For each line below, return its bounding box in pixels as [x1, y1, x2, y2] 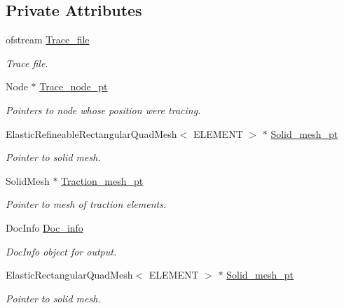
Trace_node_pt [39, 79, 108, 94]
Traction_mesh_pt [61, 173, 144, 188]
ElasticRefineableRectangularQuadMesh [6, 126, 177, 141]
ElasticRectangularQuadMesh [6, 267, 133, 282]
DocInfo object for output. [6, 244, 117, 258]
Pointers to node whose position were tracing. [6, 102, 201, 117]
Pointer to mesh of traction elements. [6, 197, 167, 211]
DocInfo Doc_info [6, 220, 83, 234]
